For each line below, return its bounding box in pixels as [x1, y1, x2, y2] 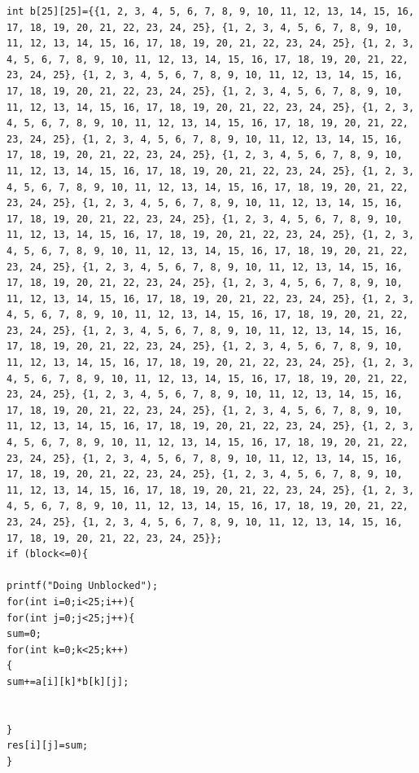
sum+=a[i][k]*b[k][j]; [7, 675, 129, 687]
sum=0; [7, 628, 41, 640]
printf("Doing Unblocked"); [7, 580, 159, 592]
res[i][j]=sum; [7, 740, 89, 752]
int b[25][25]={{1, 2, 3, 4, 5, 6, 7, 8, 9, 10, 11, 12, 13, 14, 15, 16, [7, 6, 415, 17]
